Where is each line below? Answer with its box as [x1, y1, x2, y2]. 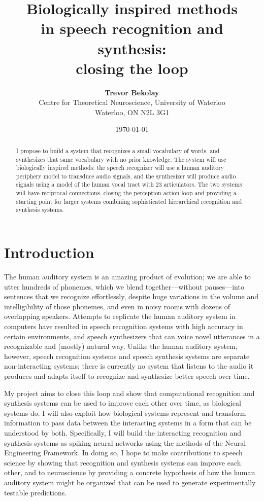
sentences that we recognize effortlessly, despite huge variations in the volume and [4, 291, 259, 302]
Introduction [4, 242, 94, 263]
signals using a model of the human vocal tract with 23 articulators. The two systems [16, 180, 242, 189]
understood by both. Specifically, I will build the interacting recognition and [4, 427, 241, 438]
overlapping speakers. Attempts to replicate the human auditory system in [4, 311, 236, 321]
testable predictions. [4, 487, 67, 497]
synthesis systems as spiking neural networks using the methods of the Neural [4, 437, 246, 448]
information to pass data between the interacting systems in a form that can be [4, 417, 252, 428]
